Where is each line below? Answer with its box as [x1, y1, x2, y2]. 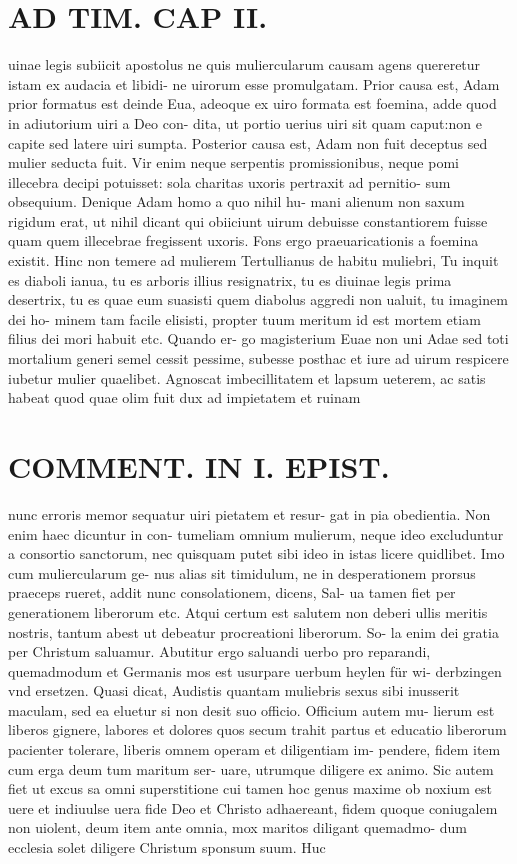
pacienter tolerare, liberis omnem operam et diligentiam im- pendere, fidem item [8, 739, 501, 760]
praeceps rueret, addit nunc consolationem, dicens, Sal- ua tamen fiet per [8, 582, 456, 603]
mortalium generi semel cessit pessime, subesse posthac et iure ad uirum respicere [8, 348, 509, 369]
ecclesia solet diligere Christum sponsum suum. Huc [8, 837, 326, 858]
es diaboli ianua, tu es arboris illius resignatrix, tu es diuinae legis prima [8, 269, 452, 290]
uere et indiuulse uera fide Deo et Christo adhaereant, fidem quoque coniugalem [8, 797, 498, 818]
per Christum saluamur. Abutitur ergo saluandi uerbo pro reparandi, [8, 641, 431, 662]
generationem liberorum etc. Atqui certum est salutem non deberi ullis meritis [8, 601, 488, 622]
